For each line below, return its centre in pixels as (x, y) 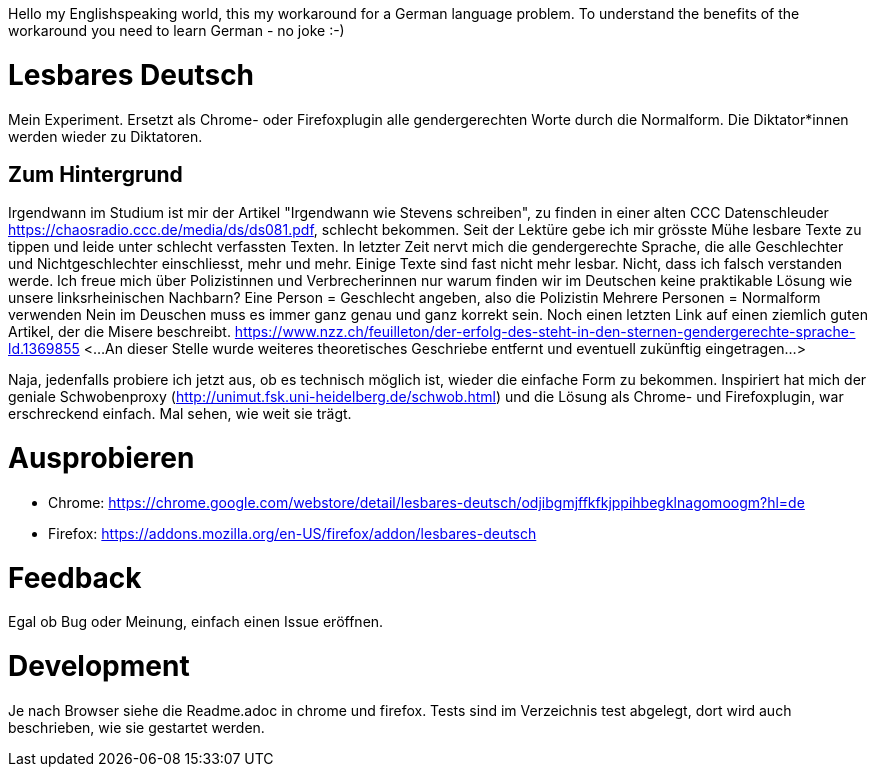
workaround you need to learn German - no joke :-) (176, 30)
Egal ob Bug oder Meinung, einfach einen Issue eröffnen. (196, 622)
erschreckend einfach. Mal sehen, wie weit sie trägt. (180, 414)
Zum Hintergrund (95, 174)
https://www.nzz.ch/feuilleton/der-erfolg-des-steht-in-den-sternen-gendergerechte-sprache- (545, 332)
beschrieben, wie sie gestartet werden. (136, 727)
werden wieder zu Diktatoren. (105, 136)
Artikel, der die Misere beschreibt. (119, 332)
